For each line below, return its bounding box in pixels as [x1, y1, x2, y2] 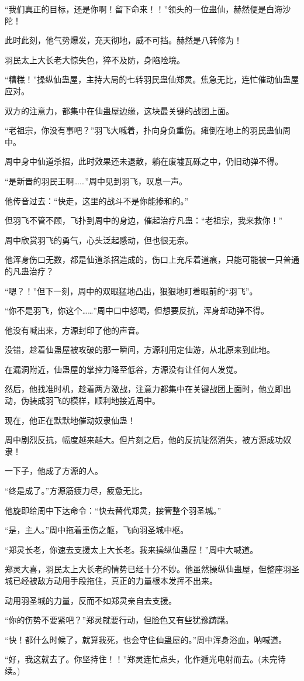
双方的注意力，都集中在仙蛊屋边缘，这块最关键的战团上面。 [5, 104, 234, 116]
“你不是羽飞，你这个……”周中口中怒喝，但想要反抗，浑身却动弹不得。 [5, 304, 269, 317]
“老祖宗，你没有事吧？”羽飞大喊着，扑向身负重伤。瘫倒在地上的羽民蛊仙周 [5, 124, 291, 136]
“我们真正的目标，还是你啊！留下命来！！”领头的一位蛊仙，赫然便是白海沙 [5, 3, 291, 15]
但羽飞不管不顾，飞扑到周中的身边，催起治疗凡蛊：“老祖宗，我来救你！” [5, 214, 283, 226]
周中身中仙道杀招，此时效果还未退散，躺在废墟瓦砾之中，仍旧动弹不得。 [5, 155, 283, 167]
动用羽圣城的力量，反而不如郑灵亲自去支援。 [5, 594, 177, 606]
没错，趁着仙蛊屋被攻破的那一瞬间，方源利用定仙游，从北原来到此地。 [5, 343, 275, 356]
